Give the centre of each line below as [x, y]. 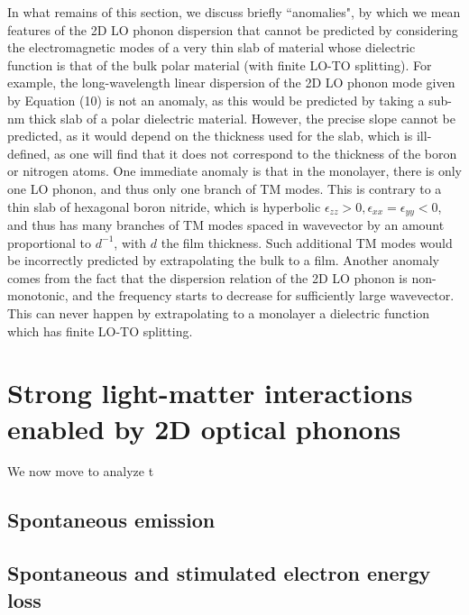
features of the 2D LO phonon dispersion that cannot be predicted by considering [233, 29]
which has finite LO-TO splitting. [100, 330]
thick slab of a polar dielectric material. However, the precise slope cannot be [242, 118]
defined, [29, 153]
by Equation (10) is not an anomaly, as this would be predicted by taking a [216, 100]
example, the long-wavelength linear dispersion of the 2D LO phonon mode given [231, 83]
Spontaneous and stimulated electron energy [219, 573]
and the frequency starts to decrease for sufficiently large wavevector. [263, 295]
